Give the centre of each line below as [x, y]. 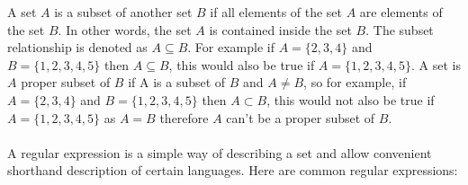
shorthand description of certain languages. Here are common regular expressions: [233, 170]
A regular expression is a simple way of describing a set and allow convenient [220, 152]
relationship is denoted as [77, 47]
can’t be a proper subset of [301, 117]
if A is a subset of [177, 82]
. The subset [400, 29]
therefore [184, 117]
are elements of [401, 12]
